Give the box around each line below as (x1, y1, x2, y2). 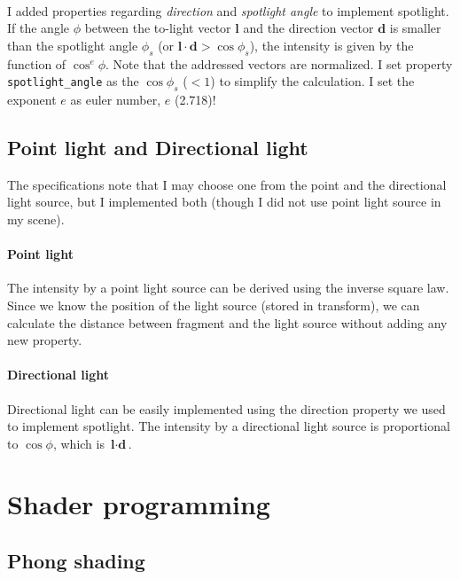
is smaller (389, 19, 441, 37)
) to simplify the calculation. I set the (210, 72, 415, 90)
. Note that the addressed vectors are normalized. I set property (105, 54, 453, 73)
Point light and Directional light (7, 133, 308, 160)
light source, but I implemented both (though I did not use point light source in (7, 192, 441, 211)
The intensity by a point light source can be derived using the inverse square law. (7, 278, 449, 297)
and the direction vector (243, 19, 374, 37)
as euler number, (70, 90, 161, 108)
